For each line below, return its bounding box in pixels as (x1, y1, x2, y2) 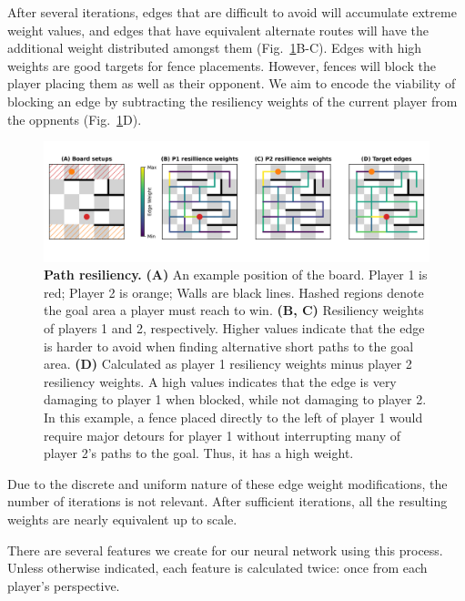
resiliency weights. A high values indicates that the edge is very (44, 372, 397, 391)
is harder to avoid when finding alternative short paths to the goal (44, 336, 414, 355)
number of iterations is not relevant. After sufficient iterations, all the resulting (7, 492, 448, 511)
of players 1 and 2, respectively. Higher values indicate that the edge (44, 319, 425, 338)
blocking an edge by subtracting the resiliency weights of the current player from (7, 91, 458, 110)
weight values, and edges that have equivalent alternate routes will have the (7, 20, 430, 39)
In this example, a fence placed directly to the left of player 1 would (44, 408, 423, 426)
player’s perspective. (7, 576, 120, 595)
